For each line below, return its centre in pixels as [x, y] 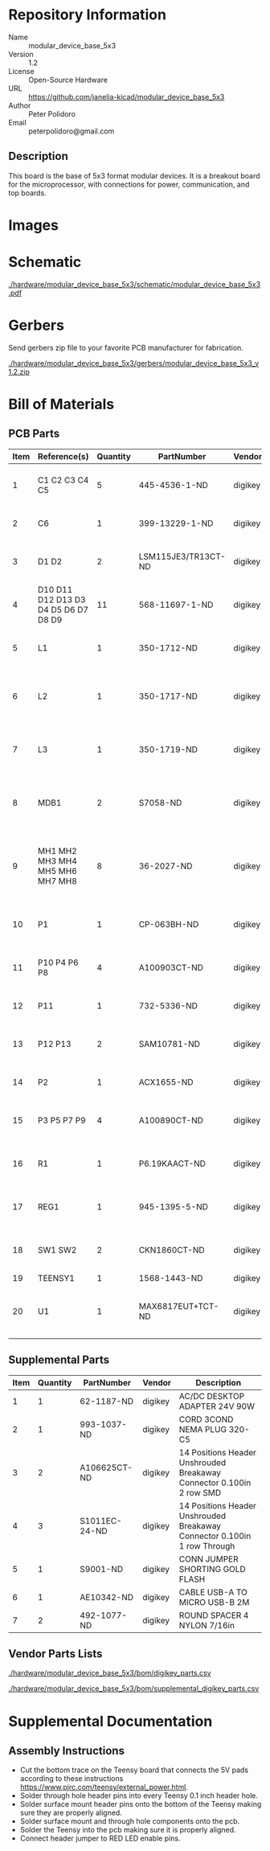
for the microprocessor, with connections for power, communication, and [129, 184]
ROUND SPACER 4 [214, 1615]
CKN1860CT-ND [172, 1250]
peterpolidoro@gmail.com [72, 131]
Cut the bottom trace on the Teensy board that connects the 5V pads [134, 1770]
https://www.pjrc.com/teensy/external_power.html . [104, 1787]
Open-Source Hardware [68, 80]
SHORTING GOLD [213, 1569]
